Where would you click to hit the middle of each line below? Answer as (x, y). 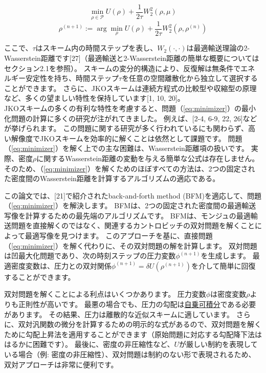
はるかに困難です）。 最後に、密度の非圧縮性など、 (89, 344)
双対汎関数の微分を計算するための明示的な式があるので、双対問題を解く (140, 324)
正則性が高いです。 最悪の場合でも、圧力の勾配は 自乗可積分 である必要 (137, 304)
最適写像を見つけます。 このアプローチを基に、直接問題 (119, 236)
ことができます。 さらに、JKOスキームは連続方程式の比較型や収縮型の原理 (130, 88)
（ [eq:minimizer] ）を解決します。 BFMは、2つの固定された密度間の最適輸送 (130, 205)
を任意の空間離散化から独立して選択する (190, 78)
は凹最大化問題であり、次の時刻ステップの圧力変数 (90, 256)
